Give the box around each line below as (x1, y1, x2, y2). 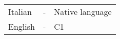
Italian (8, 6, 32, 17)
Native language (54, 6, 112, 17)
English (8, 21, 35, 32)
